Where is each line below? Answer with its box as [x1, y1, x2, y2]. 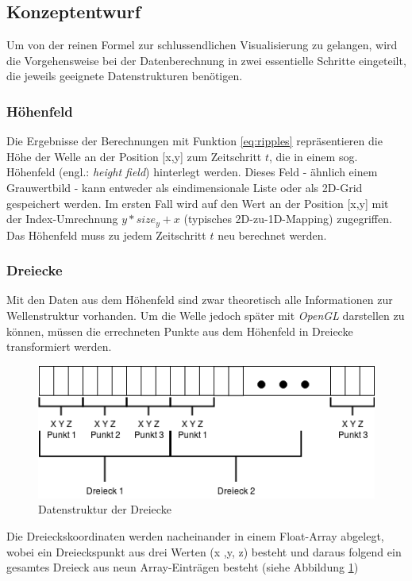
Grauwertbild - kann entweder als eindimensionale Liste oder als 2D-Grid [6, 179, 363, 195]
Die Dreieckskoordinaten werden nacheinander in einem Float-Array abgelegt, [6, 528, 384, 544]
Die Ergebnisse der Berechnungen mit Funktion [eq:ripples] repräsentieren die [6, 133, 383, 149]
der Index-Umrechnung [6, 210, 118, 227]
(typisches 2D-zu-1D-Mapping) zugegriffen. [183, 210, 392, 227]
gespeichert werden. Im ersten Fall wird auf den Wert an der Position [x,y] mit [6, 194, 389, 211]
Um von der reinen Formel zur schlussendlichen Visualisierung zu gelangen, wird [6, 37, 398, 53]
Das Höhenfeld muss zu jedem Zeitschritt [6, 226, 206, 243]
